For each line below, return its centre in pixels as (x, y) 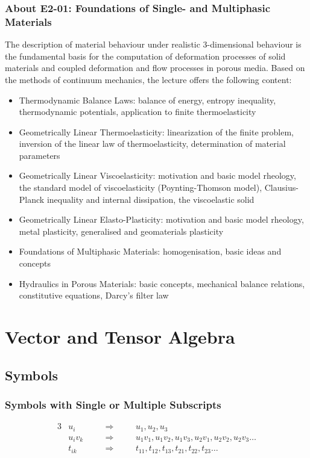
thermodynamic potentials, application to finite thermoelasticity (138, 112)
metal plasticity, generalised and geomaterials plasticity (121, 231)
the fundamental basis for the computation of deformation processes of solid (145, 56)
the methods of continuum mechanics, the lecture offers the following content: (148, 79)
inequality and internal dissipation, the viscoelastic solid (150, 199)
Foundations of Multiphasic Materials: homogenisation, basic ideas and (150, 251)
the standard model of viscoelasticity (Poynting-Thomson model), (141, 187)
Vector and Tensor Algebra (120, 337)
